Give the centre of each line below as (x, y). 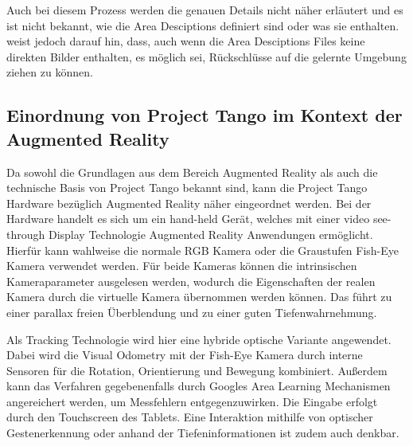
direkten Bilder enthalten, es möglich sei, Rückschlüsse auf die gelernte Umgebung (206, 56)
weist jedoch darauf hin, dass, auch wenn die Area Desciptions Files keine (186, 41)
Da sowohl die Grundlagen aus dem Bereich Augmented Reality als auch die (192, 172)
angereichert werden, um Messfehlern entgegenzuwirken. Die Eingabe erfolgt (192, 401)
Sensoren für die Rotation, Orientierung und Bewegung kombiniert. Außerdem (197, 370)
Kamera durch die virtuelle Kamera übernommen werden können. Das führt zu (199, 297)
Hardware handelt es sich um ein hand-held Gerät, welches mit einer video (188, 219)
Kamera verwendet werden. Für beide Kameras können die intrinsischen (182, 266)
